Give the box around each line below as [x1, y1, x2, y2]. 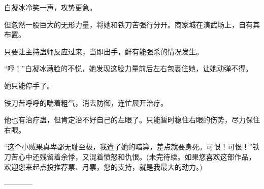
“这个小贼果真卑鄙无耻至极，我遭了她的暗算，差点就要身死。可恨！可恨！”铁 [4, 141, 260, 152]
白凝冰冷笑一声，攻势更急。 [4, 2, 96, 12]
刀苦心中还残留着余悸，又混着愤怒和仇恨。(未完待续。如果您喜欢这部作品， [4, 151, 256, 162]
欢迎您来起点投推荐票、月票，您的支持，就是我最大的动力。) [4, 161, 203, 172]
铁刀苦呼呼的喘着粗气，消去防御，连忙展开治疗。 [4, 97, 168, 108]
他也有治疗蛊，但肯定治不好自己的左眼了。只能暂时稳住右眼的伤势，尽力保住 [4, 114, 260, 125]
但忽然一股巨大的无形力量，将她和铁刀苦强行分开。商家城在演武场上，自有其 [4, 19, 260, 29]
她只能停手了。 [4, 80, 54, 90]
